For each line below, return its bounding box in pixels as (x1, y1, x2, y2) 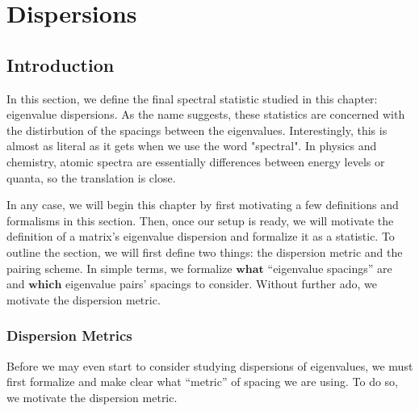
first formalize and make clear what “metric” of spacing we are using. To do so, (6, 373, 399, 390)
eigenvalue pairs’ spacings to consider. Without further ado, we (65, 275, 377, 292)
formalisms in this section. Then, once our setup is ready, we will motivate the (6, 212, 394, 229)
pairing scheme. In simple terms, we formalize (6, 259, 233, 276)
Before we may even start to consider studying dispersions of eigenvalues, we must (6, 357, 413, 374)
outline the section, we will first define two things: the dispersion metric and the (6, 243, 403, 260)
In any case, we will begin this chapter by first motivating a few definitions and (6, 196, 399, 213)
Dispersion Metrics (6, 325, 132, 346)
